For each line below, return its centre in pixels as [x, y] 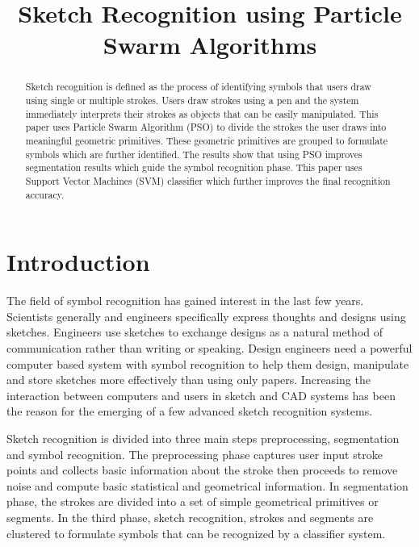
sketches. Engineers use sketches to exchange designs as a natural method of [195, 332]
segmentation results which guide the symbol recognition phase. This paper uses [194, 167]
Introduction [78, 262]
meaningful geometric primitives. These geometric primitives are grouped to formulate [207, 140]
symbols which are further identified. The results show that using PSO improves [194, 154]
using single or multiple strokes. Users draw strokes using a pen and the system [192, 100]
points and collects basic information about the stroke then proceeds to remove [202, 470]
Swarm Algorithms [210, 45]
